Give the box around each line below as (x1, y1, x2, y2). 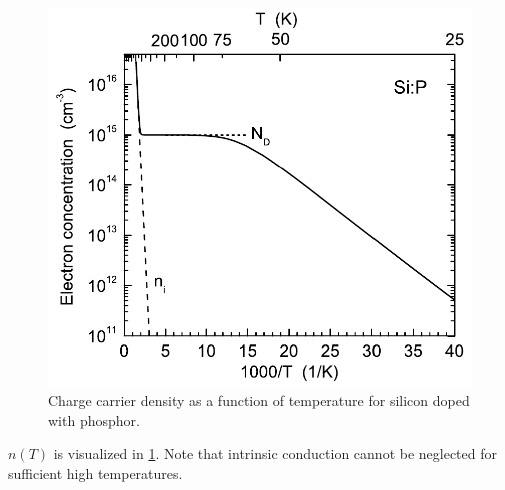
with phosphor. (48, 409, 140, 430)
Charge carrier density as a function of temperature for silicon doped (48, 389, 470, 410)
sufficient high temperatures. (8, 462, 183, 483)
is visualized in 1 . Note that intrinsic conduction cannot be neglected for (53, 443, 498, 464)
